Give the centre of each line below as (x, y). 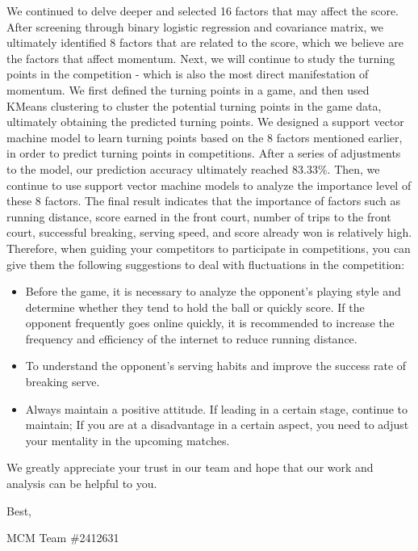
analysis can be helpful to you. (82, 484)
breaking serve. (63, 382)
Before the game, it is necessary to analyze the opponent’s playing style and (213, 291)
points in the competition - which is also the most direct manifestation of (188, 74)
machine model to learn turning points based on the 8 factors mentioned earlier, (205, 137)
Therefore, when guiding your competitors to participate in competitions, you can (209, 248)
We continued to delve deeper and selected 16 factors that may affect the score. (203, 11)
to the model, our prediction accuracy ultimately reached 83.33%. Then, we (193, 168)
